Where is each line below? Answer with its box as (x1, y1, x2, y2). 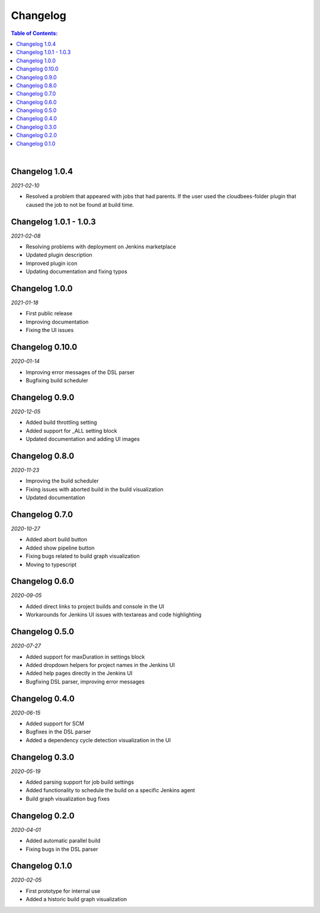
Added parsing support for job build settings (25, 778, 135, 786)
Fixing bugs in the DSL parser (25, 845, 98, 853)
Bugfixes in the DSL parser (25, 728, 91, 735)
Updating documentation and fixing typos (25, 268, 127, 275)
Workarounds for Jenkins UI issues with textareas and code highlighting (25, 611, 201, 618)
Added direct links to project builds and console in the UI (25, 602, 164, 610)
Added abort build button (25, 536, 87, 543)
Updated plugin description (25, 251, 93, 258)
